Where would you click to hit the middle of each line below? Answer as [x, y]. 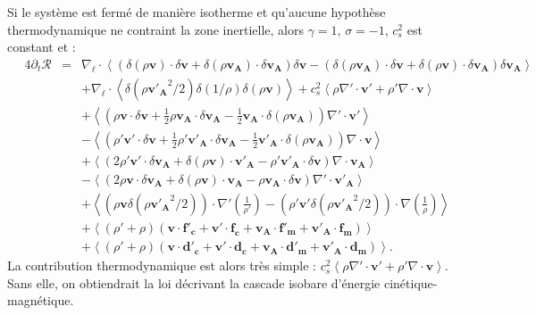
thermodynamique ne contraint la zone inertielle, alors [155, 29]
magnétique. [41, 300]
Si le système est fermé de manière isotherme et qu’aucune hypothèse [197, 12]
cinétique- [410, 282]
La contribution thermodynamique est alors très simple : [162, 265]
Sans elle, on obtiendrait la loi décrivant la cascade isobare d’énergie [194, 282]
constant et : [42, 47]
